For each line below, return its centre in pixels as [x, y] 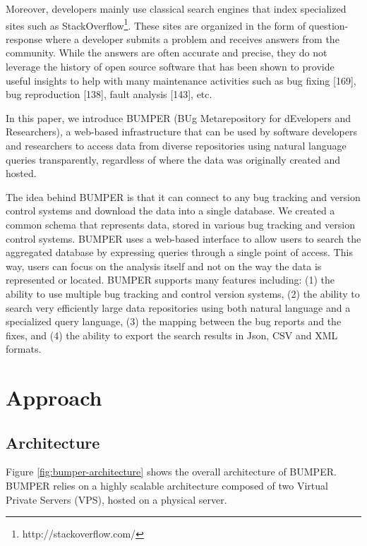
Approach [54, 398]
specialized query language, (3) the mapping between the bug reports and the [174, 321]
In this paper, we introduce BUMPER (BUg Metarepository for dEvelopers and [178, 117]
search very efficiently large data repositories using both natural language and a [178, 307]
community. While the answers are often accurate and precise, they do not [167, 53]
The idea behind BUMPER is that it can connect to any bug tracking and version [183, 196]
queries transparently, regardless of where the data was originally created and [173, 159]
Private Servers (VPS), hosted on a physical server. [116, 499]
